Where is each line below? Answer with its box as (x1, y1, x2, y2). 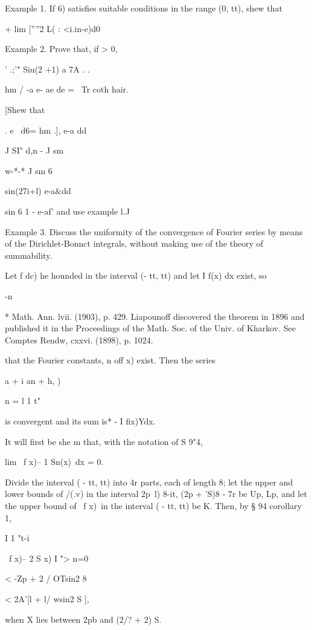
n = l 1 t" (5, 394, 40, 407)
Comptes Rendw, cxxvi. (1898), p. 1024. (5, 333, 153, 346)
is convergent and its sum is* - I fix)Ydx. (5, 415, 156, 427)
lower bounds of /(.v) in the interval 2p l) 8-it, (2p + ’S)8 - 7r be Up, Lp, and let (5, 487, 307, 500)
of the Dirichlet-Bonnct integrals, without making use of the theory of (5, 237, 264, 250)
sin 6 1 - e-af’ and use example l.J (5, 204, 130, 217)
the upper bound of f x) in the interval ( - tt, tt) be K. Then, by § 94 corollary (5, 499, 302, 512)
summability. (5, 248, 53, 261)
